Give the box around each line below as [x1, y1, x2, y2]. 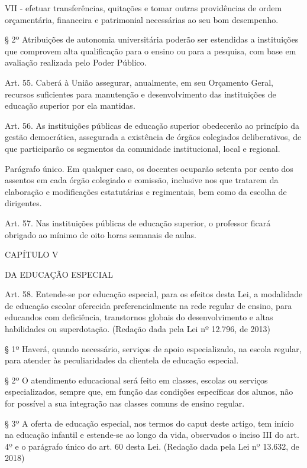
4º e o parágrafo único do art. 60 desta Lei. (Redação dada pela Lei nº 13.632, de [5, 440, 299, 452]
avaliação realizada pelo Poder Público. [5, 56, 147, 69]
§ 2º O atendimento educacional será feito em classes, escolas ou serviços [5, 373, 268, 386]
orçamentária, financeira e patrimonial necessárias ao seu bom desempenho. [5, 13, 279, 25]
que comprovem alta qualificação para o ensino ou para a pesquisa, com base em [5, 44, 296, 57]
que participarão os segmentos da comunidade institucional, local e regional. [5, 142, 280, 154]
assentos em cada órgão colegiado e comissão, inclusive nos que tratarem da [5, 174, 279, 186]
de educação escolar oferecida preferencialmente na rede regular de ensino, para [5, 299, 292, 311]
